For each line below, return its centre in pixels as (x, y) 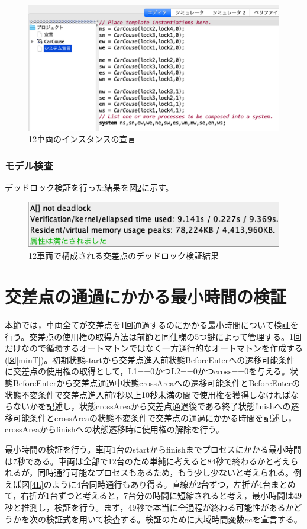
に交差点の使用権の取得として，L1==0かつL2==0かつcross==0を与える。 (147, 371)
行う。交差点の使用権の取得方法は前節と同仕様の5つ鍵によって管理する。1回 (153, 336)
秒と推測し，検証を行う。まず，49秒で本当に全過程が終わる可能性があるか (149, 507)
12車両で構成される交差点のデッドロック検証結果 (124, 256)
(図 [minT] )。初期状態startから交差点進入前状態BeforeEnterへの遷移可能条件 (150, 359)
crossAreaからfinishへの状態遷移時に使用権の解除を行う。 (114, 429)
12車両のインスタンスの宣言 (82, 139)
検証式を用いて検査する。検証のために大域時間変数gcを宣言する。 (174, 519)
